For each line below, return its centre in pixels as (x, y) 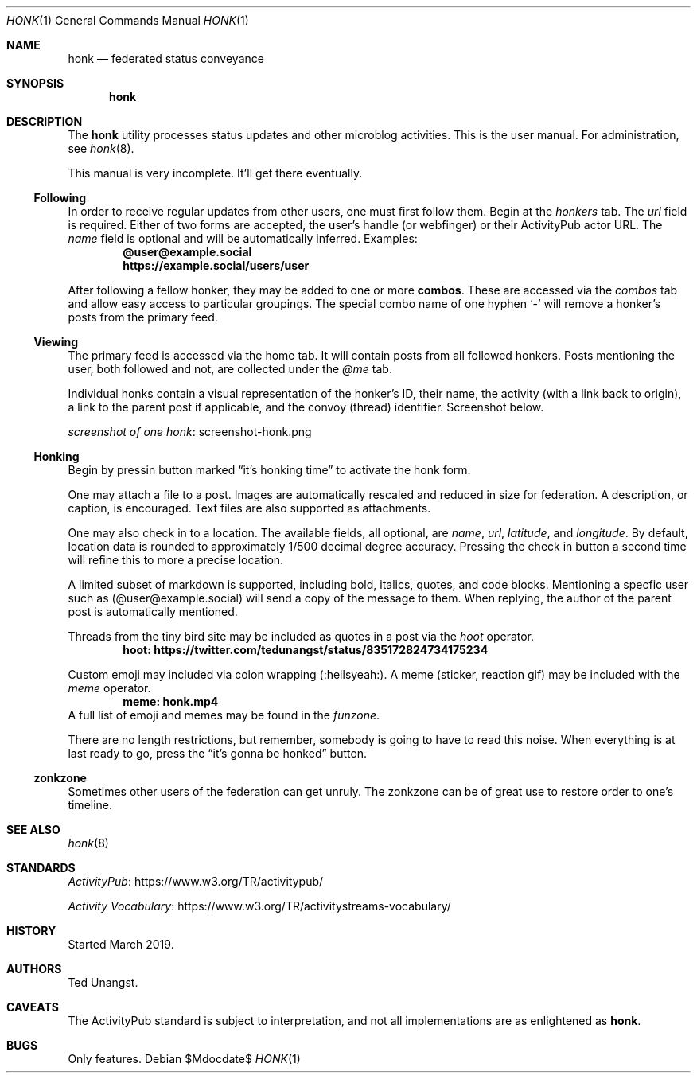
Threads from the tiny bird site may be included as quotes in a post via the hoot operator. (301, 636)
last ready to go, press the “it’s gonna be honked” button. (218, 753)
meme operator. (109, 688)
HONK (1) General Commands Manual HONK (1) (128, 20)
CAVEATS (33, 1007)
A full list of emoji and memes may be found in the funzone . (224, 715)
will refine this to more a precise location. (176, 560)
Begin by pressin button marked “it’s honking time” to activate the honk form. (269, 470)
